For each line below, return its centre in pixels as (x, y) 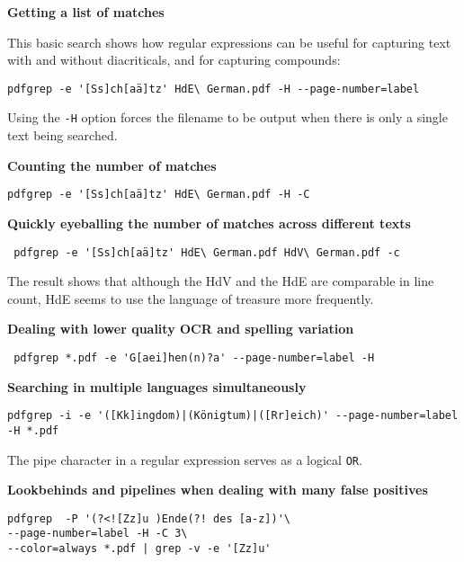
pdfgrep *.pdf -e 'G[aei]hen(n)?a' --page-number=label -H (194, 357)
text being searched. (62, 135)
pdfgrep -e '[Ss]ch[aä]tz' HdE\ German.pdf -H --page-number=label (214, 89)
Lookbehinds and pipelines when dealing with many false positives (218, 490)
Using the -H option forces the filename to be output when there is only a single (228, 117)
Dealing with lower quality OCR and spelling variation (181, 329)
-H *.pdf (33, 430)
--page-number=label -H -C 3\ (98, 534)
